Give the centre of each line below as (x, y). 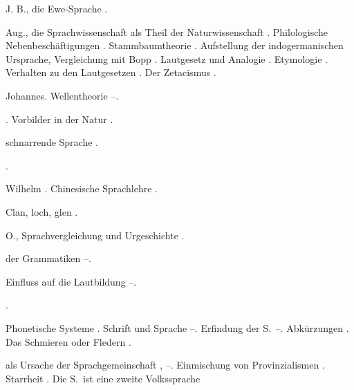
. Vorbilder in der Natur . (59, 119)
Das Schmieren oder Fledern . (68, 341)
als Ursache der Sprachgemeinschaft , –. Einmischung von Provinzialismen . (165, 365)
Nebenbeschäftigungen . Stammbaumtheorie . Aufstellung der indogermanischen (175, 45)
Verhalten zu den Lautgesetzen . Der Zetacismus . (111, 72)
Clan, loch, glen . (42, 211)
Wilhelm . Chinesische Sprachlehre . (82, 188)
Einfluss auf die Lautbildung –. (71, 281)
